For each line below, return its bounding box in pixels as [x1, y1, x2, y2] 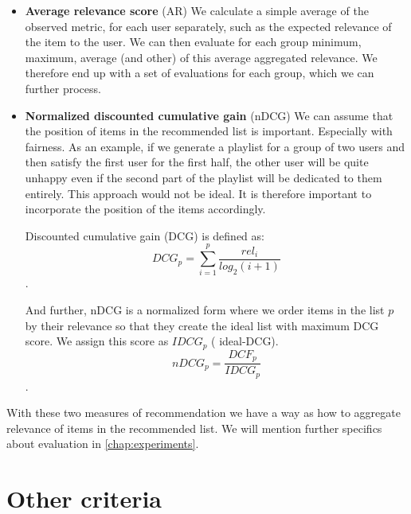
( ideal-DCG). [211, 333, 279, 349]
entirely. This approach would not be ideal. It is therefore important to [25, 185, 372, 201]
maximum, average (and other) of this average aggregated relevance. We [25, 49, 378, 65]
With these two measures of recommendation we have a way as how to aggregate [6, 404, 401, 421]
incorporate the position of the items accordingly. [25, 201, 266, 217]
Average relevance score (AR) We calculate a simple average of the [25, 2, 369, 18]
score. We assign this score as [25, 333, 169, 349]
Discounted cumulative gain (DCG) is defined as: [25, 227, 264, 243]
